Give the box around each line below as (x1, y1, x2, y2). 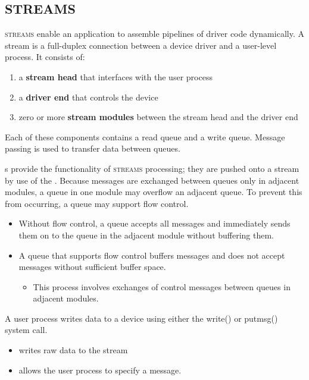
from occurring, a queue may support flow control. (5, 197, 189, 209)
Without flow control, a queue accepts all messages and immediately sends (18, 217, 291, 230)
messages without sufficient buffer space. (18, 260, 166, 273)
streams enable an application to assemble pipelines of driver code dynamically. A (5, 27, 304, 40)
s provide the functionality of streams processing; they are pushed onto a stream (5, 162, 299, 174)
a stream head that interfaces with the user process (18, 70, 213, 83)
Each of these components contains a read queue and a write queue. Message (5, 130, 285, 143)
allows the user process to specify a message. (18, 363, 182, 376)
